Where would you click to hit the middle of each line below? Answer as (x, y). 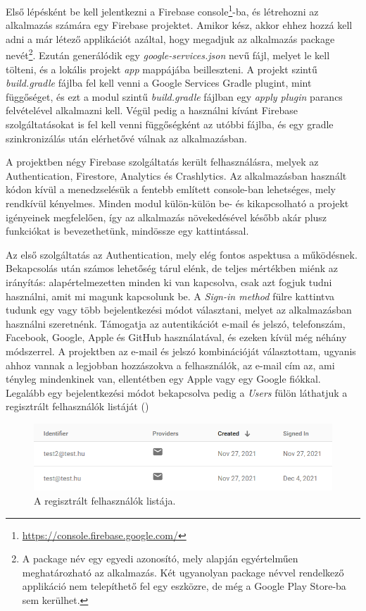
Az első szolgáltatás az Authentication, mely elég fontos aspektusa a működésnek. (182, 254)
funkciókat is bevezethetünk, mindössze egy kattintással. (127, 231)
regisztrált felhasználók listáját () (77, 406)
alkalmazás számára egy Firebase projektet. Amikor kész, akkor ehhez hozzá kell (179, 25)
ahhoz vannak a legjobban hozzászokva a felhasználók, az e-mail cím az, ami (170, 365)
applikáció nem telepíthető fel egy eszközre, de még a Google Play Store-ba (184, 586)
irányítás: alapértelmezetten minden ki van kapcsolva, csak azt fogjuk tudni (169, 282)
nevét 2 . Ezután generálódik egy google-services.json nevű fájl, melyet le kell (168, 54)
